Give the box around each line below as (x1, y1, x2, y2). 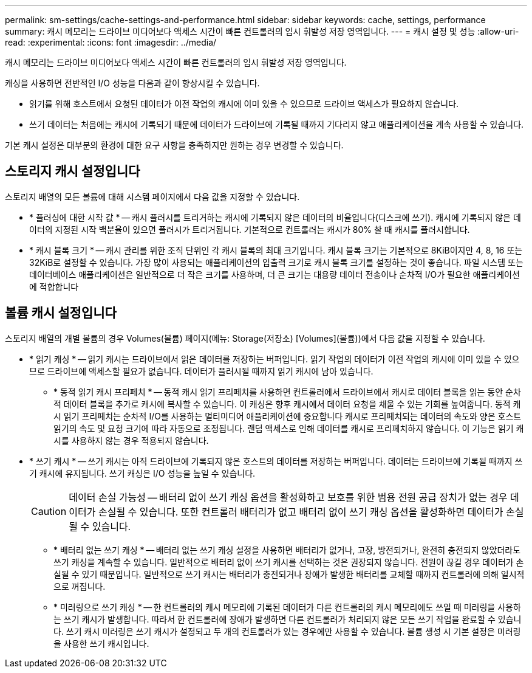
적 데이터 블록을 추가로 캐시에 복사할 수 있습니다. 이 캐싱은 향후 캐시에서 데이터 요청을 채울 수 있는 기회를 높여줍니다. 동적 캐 (53, 398, 521, 409)
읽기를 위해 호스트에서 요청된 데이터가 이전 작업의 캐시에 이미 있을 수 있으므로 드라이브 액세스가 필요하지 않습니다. (29, 98, 459, 109)
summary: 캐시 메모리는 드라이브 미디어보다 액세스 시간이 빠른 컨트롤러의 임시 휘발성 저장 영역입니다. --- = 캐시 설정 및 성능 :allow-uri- (5, 26, 519, 36)
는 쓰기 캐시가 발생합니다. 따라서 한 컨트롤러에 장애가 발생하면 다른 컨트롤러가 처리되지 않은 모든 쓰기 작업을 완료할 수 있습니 (53, 613, 522, 624)
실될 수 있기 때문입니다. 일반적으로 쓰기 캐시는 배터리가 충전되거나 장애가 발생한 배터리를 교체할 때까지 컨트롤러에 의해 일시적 (53, 568, 525, 579)
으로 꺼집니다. (53, 581, 106, 592)
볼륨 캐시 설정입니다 (5, 305, 117, 321)
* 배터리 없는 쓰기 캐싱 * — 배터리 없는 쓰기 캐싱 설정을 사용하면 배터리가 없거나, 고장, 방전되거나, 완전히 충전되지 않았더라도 (53, 544, 521, 555)
